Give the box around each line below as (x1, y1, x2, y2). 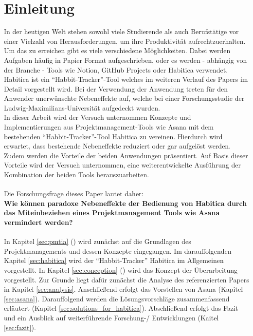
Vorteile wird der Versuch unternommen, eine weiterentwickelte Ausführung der (4, 160, 241, 170)
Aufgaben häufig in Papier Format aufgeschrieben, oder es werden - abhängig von (4, 55, 247, 65)
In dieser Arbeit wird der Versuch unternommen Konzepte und (4, 112, 191, 122)
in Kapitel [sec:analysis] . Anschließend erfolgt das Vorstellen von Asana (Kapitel (4, 284, 243, 294)
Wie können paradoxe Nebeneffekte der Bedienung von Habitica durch (4, 198, 247, 208)
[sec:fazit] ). (4, 322, 36, 332)
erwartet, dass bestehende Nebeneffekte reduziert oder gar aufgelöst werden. (4, 141, 231, 151)
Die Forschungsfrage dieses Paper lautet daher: (4, 188, 144, 199)
